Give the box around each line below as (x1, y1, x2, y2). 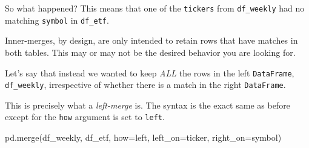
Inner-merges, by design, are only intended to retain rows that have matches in (5, 34, 298, 47)
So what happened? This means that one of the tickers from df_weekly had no (5, 2, 305, 14)
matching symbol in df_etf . (5, 13, 109, 26)
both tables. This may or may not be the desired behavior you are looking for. (5, 45, 296, 58)
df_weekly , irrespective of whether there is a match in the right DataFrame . (5, 78, 286, 91)
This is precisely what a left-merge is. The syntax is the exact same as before (5, 98, 290, 111)
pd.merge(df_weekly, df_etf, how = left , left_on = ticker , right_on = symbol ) (5, 131, 282, 144)
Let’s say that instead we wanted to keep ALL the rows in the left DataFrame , (5, 66, 294, 79)
